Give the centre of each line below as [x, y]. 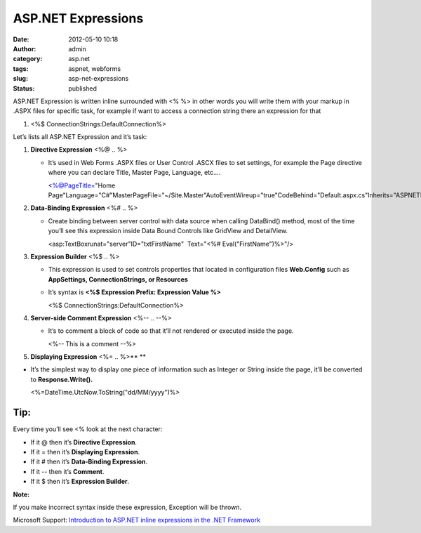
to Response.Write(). [62, 379]
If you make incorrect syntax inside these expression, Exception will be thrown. [127, 507]
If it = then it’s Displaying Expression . [85, 452]
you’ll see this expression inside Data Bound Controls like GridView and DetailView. [168, 231]
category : [28, 59]
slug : [20, 79]
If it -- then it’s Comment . [67, 471]
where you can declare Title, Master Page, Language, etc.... [134, 173]
